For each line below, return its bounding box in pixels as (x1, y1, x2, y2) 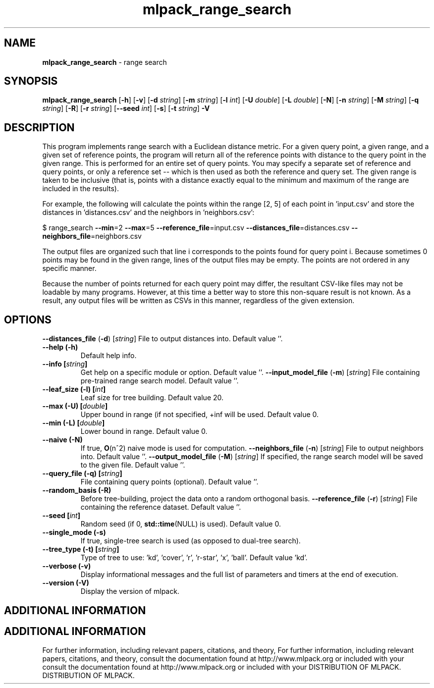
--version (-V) (42, 579, 89, 587)
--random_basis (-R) (42, 486, 111, 495)
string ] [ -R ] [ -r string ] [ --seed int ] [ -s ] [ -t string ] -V (42, 104, 210, 113)
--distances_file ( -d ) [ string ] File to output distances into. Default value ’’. (42, 334, 283, 343)
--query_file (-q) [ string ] (42, 469, 122, 478)
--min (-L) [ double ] (42, 419, 105, 427)
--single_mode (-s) (42, 528, 106, 537)
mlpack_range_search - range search (42, 57, 167, 66)
